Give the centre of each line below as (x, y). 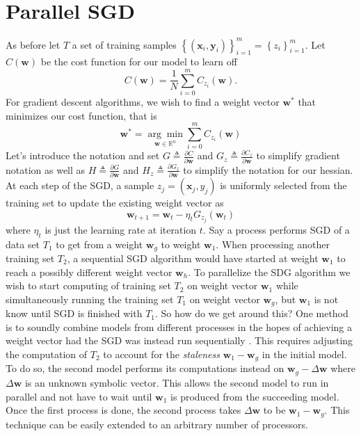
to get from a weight (99, 244)
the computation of (47, 354)
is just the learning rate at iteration (121, 229)
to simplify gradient (298, 155)
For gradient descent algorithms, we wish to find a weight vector (143, 102)
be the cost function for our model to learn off (139, 62)
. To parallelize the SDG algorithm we (269, 272)
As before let (33, 44)
